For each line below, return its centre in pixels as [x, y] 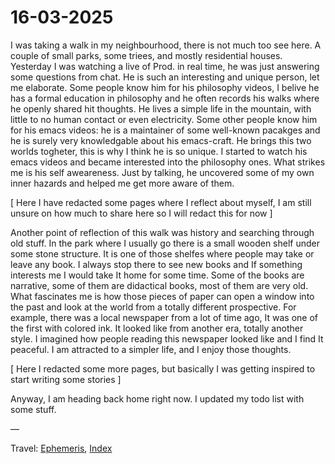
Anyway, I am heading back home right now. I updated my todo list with [157, 398]
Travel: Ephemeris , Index [61, 448]
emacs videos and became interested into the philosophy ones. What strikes [168, 162]
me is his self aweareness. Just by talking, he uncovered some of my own [162, 172]
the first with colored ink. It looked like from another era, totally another [157, 328]
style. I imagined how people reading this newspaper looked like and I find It [167, 338]
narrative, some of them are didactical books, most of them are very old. [159, 285]
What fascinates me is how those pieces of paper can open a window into [162, 296]
